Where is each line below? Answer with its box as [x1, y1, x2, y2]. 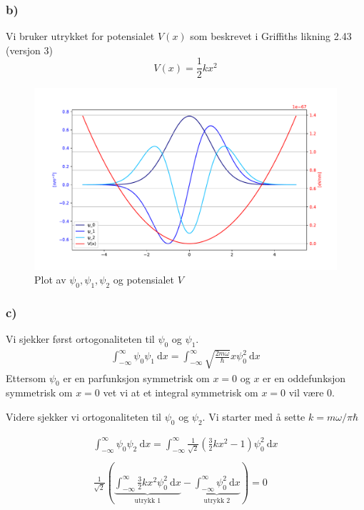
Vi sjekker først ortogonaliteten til [6, 331, 155, 346]
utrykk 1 [134, 496, 161, 504]
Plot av [34, 272, 66, 287]
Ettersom [6, 370, 46, 385]
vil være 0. [288, 385, 335, 400]
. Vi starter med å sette [202, 409, 305, 424]
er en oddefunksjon [263, 370, 346, 385]
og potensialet [113, 272, 175, 287]
